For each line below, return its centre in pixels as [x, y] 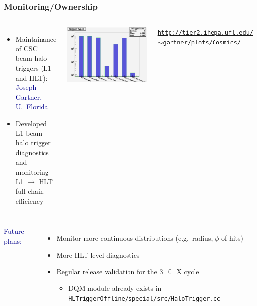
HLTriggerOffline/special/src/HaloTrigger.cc [144, 298]
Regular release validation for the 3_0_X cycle [128, 271]
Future [14, 231]
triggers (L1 [33, 68]
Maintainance [36, 39]
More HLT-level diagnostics [98, 254]
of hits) [232, 238]
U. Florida [32, 107]
